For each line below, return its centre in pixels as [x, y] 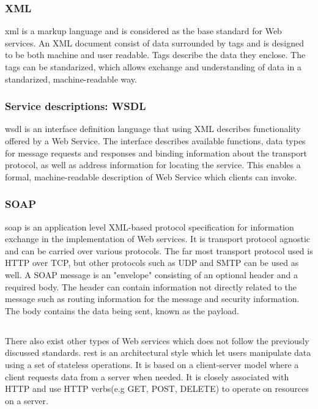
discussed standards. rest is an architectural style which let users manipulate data [158, 352]
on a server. [27, 400]
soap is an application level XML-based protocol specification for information [150, 227]
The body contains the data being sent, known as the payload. [122, 310]
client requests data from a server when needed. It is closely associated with [147, 376]
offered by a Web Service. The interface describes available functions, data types [155, 141]
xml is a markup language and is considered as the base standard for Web [143, 31]
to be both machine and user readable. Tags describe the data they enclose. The [155, 55]
